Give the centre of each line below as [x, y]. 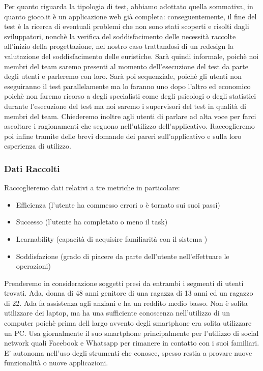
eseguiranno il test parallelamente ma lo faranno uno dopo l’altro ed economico [127, 86]
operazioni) [33, 266]
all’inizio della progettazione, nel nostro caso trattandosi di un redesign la [119, 46]
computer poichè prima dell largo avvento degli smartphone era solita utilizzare [128, 323]
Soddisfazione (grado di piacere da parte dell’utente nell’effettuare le [123, 256]
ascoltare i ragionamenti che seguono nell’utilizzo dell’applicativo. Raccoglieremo [129, 126]
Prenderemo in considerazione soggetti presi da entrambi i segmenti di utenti [124, 283]
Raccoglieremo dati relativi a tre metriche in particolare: [92, 188]
